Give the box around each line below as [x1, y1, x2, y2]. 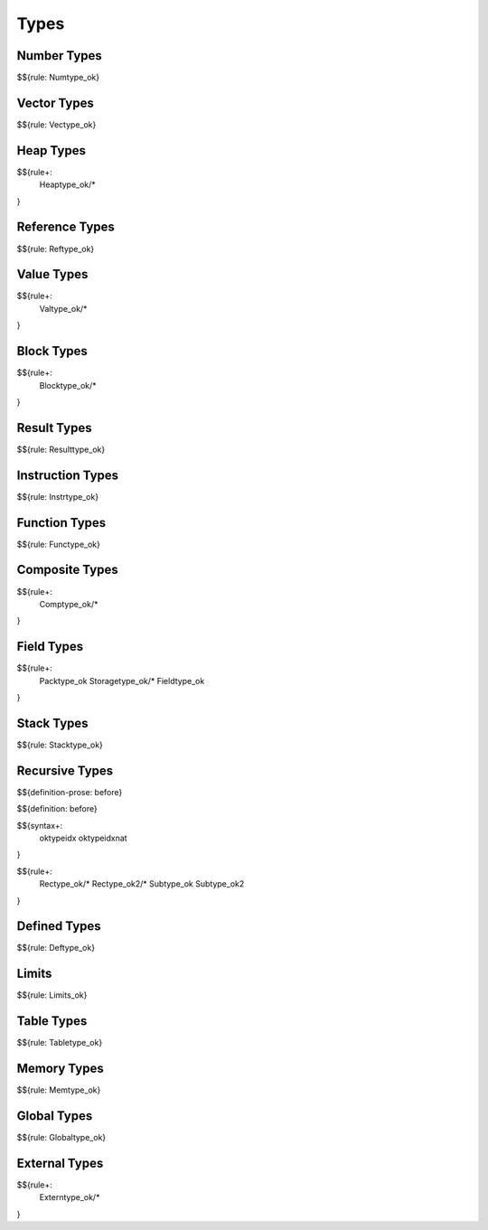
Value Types [16, 267, 89, 282]
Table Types [16, 1013, 88, 1029]
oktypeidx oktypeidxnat [39, 832, 127, 844]
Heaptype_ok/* [39, 179, 97, 190]
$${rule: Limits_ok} [16, 990, 88, 1000]
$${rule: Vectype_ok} [16, 118, 97, 130]
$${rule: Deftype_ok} [16, 943, 95, 953]
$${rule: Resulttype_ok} [16, 444, 106, 455]
